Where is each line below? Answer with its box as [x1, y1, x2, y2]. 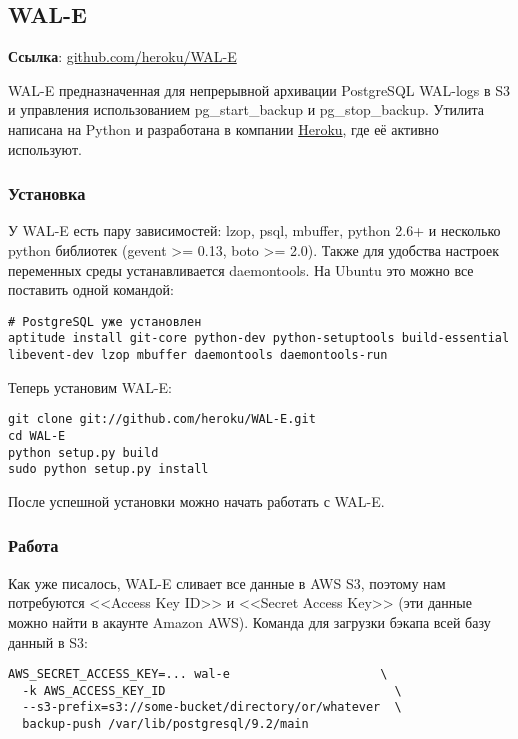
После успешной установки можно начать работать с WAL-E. [8, 490, 385, 511]
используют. [8, 138, 82, 159]
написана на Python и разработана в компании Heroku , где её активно [8, 118, 439, 139]
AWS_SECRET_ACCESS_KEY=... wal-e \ [8, 667, 388, 682]
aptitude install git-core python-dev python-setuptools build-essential [8, 331, 510, 346]
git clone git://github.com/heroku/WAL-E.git [8, 412, 316, 427]
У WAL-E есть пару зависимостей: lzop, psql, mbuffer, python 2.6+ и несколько [8, 220, 501, 241]
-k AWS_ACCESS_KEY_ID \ [22, 683, 402, 698]
